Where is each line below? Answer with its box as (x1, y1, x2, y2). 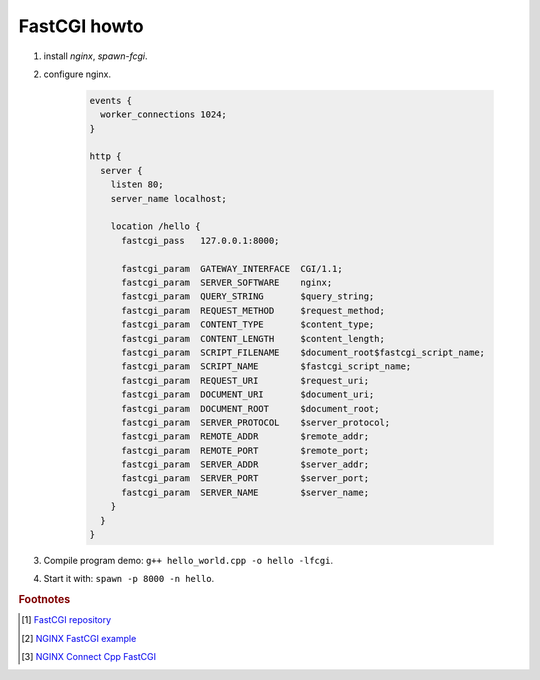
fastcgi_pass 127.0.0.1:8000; (121, 235, 280, 246)
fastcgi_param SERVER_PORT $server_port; (121, 473, 370, 484)
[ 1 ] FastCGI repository (21, 614, 112, 626)
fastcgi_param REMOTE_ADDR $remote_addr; (121, 431, 370, 442)
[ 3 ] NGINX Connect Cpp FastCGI (21, 651, 157, 663)
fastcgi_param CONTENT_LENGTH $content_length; (121, 333, 385, 344)
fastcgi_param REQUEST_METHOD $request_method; (121, 305, 385, 316)
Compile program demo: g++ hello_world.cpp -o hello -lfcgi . (43, 555, 334, 567)
